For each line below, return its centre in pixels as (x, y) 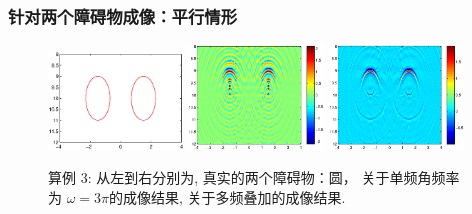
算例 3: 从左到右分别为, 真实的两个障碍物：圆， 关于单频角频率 (254, 177)
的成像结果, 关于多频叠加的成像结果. (227, 196)
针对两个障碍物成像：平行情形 (123, 15)
